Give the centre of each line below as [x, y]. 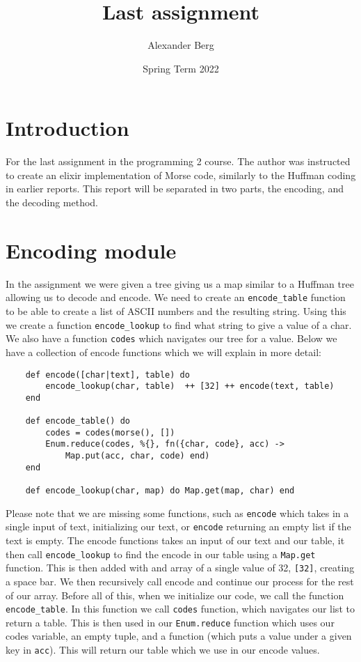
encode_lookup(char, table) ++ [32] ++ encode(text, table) [190, 386]
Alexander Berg [181, 45]
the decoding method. [52, 202]
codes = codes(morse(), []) [110, 432]
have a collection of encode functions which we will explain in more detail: [163, 352]
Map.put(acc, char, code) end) [137, 456]
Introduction [67, 128]
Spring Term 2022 [181, 68]
